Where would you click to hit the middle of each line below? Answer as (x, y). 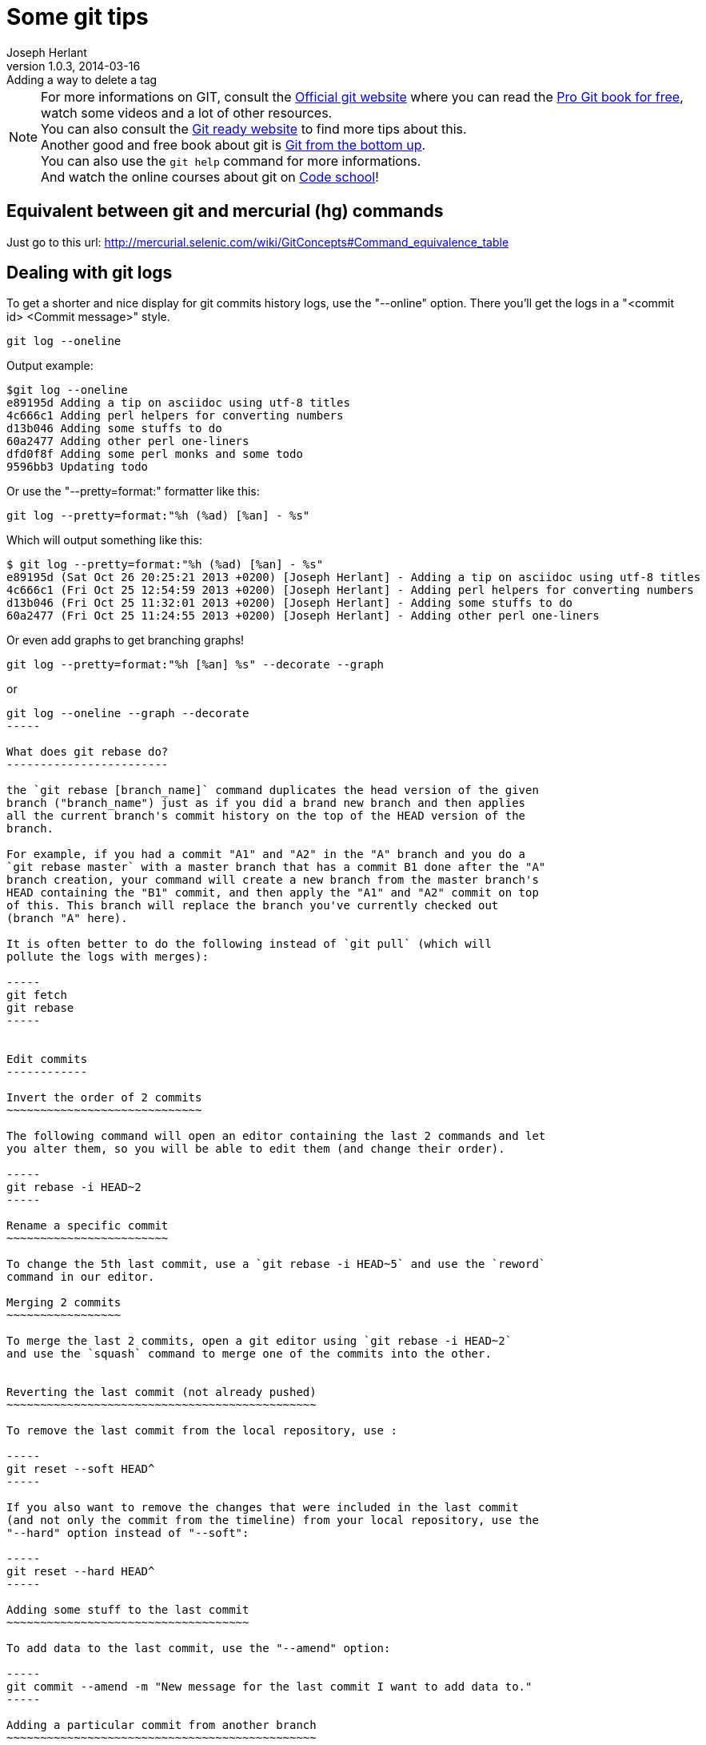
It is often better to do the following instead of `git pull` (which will (249, 944)
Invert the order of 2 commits (104, 1098)
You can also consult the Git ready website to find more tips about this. (254, 128)
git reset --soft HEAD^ (81, 1469)
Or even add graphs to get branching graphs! (126, 640)
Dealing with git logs (90, 273)
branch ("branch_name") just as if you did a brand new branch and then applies (266, 803)
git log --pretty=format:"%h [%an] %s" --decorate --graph (195, 665)
